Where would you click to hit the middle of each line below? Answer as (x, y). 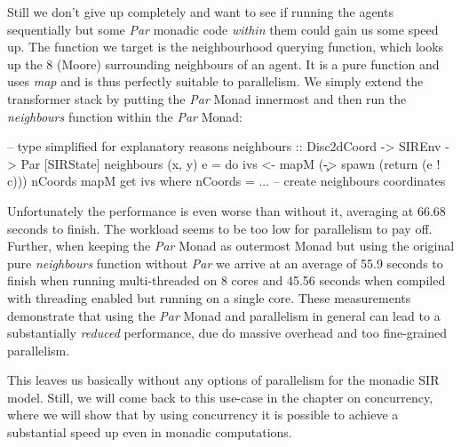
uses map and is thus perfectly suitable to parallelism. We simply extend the (215, 81)
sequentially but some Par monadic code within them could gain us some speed (223, 29)
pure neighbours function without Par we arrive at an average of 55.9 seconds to (225, 263)
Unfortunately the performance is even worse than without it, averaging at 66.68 (227, 210)
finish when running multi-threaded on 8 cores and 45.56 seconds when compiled (227, 280)
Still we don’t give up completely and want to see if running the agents (200, 12)
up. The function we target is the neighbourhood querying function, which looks (226, 47)
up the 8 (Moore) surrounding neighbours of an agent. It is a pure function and (223, 64)
